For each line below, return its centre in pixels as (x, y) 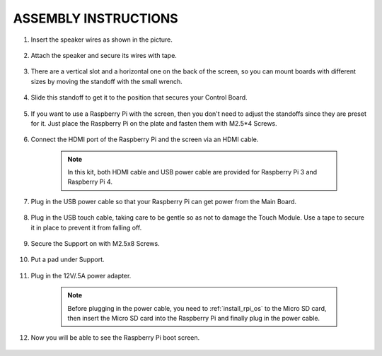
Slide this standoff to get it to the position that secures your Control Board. (139, 97)
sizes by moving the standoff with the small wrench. (107, 81)
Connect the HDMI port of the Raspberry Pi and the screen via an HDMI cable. (145, 140)
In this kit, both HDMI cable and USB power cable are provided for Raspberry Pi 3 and (192, 172)
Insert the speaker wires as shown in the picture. (102, 40)
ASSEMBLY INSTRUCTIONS (95, 18)
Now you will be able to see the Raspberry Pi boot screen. (115, 338)
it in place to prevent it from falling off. (86, 227)
